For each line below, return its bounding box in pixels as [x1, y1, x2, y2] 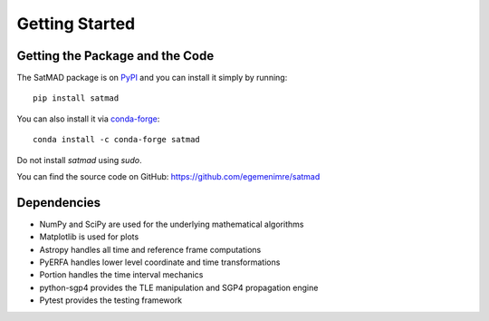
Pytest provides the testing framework [39, 295, 183, 306]
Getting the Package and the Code [16, 48, 215, 63]
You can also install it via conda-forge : [16, 113, 160, 124]
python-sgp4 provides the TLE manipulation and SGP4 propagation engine [39, 282, 319, 293]
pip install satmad [33, 93, 120, 103]
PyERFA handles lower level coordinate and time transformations [39, 257, 281, 267]
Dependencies [16, 195, 101, 210]
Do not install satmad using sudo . [16, 154, 142, 165]
